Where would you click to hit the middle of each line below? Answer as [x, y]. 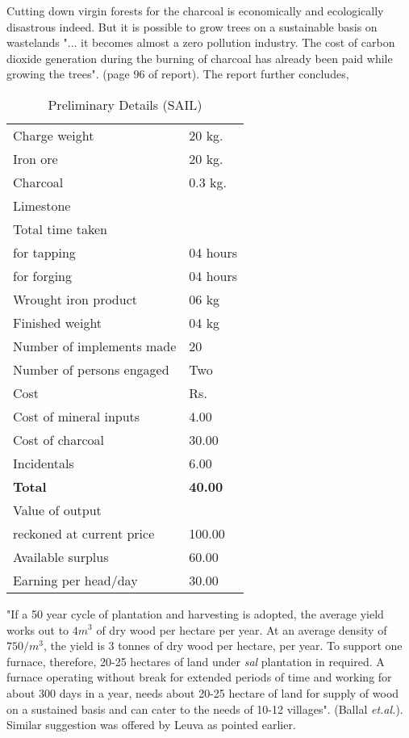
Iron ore [35, 158]
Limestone [42, 205]
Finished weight [58, 322]
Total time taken [60, 229]
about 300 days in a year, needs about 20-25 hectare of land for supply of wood [203, 692]
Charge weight [54, 135]
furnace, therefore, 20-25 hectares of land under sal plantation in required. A [196, 661]
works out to [38, 629]
